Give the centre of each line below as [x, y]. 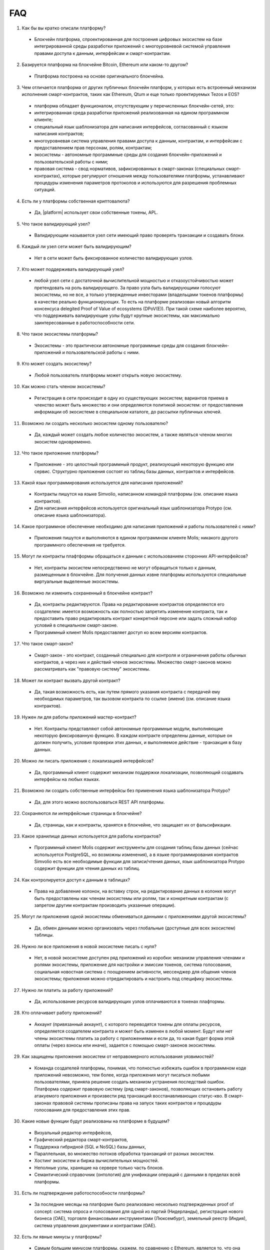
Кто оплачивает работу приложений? [62, 1013]
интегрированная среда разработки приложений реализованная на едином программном [132, 113]
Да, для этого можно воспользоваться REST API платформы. [99, 802]
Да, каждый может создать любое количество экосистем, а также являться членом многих [133, 434]
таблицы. [44, 935]
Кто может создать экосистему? [57, 364]
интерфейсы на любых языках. [67, 779]
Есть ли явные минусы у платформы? [62, 1236]
